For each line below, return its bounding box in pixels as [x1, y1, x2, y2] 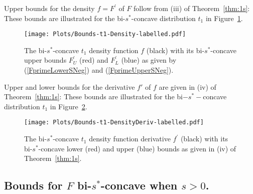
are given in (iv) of [159, 81, 216, 92]
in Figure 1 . [205, 13, 243, 23]
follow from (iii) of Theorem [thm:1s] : [134, 3, 250, 13]
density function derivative [89, 133, 171, 144]
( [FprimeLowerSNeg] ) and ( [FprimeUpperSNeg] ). [24, 65, 174, 75]
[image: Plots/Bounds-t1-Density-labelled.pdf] [24, 31, 186, 38]
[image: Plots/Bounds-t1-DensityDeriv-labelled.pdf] [24, 119, 204, 126]
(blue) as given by [121, 55, 177, 65]
